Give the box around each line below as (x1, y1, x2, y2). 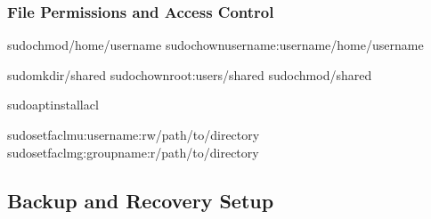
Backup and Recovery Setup (7, 186, 274, 214)
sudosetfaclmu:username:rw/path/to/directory (7, 126, 260, 143)
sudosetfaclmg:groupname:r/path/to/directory (7, 142, 259, 161)
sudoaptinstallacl (7, 95, 99, 114)
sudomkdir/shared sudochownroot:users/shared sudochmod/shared (7, 65, 372, 84)
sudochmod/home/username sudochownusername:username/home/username (7, 36, 424, 54)
